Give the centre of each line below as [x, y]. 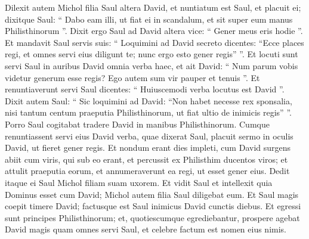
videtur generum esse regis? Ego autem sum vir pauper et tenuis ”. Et [132, 77]
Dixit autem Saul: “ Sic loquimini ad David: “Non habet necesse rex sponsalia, [149, 100]
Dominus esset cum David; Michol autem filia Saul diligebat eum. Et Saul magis [152, 194]
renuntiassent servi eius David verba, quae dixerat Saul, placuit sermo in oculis [149, 136]
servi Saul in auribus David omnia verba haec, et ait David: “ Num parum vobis [152, 65]
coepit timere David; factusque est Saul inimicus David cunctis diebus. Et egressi [153, 206]
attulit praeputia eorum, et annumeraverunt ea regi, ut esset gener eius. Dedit [147, 171]
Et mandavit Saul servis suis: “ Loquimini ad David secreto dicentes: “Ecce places [154, 42]
